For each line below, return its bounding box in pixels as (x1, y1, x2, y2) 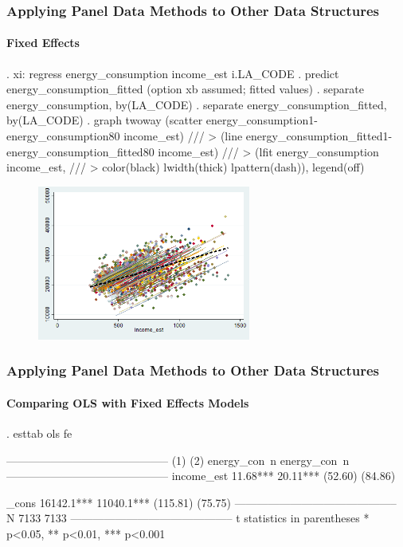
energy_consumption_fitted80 (6, 143, 155, 159)
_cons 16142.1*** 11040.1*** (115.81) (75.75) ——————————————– (6, 494, 397, 510)
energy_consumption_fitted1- (245, 128, 393, 144)
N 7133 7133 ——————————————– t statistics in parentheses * (6, 510, 370, 526)
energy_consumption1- (205, 112, 318, 128)
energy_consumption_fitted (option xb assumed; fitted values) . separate (6, 81, 364, 97)
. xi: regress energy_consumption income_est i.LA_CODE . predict (6, 65, 339, 81)
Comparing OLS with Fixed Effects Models (6, 394, 249, 411)
